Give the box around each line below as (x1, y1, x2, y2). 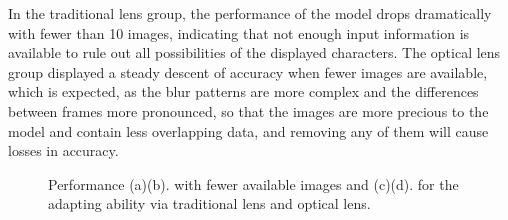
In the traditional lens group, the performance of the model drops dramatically (8, 3, 492, 23)
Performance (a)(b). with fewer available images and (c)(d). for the (48, 173, 459, 194)
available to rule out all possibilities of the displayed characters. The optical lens (8, 42, 501, 63)
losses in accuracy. (8, 140, 119, 161)
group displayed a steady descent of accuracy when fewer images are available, (8, 61, 488, 82)
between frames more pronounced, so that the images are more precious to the (8, 100, 489, 121)
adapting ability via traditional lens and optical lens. (48, 193, 371, 214)
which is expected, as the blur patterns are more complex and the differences (8, 81, 479, 102)
